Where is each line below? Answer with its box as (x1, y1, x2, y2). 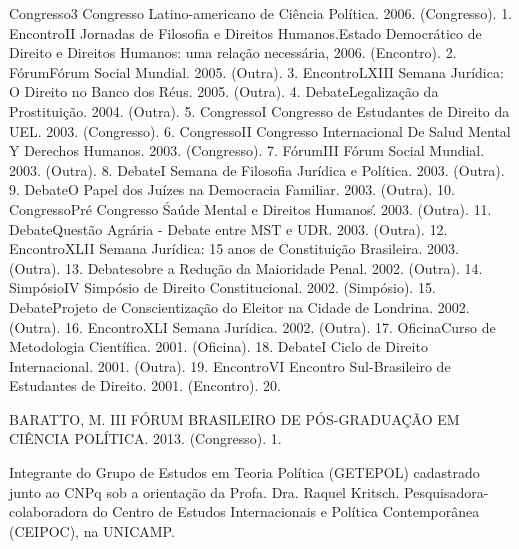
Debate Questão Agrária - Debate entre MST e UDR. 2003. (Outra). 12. (9, 218, 448, 239)
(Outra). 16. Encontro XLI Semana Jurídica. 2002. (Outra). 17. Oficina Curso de (9, 316, 496, 337)
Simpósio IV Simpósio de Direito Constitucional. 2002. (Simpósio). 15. (9, 277, 436, 298)
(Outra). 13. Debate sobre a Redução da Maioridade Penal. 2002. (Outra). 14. (9, 257, 483, 278)
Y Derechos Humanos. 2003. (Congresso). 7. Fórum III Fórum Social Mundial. (9, 140, 485, 161)
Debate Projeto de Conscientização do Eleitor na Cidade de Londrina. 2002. (9, 296, 470, 317)
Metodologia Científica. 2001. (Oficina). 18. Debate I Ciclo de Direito (9, 336, 428, 357)
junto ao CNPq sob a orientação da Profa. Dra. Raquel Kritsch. (9, 481, 400, 502)
